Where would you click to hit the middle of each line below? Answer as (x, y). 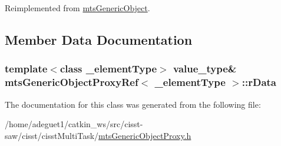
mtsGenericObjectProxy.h (145, 135)
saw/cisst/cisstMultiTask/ (52, 135)
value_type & (205, 69)
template (26, 69)
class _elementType (108, 69)
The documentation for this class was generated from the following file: (133, 104)
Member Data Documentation (99, 39)
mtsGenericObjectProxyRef (72, 82)
